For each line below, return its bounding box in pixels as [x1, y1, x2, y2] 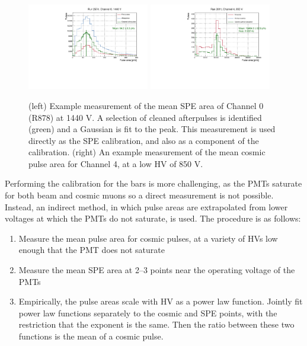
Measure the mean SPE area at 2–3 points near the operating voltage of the [18, 264, 295, 276]
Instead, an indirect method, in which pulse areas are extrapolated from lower [5, 200, 288, 213]
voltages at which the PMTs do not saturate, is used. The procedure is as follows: [5, 212, 301, 225]
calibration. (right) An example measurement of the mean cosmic [28, 146, 266, 158]
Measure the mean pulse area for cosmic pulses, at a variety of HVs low [18, 232, 278, 244]
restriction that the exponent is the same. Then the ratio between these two [18, 318, 295, 331]
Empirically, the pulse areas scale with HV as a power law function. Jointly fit [18, 295, 303, 307]
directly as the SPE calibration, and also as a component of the [28, 134, 259, 146]
